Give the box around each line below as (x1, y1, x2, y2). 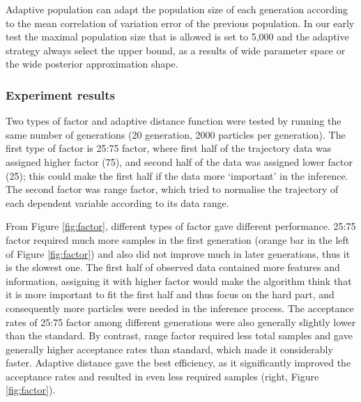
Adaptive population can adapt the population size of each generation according (6, 2, 348, 16)
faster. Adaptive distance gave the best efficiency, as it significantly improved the (6, 355, 351, 370)
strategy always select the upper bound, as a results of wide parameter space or (6, 42, 346, 57)
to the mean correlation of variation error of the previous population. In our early (6, 15, 355, 30)
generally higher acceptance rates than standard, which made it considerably (6, 341, 333, 356)
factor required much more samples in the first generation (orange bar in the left (6, 232, 350, 247)
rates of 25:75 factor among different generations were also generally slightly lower (6, 314, 356, 329)
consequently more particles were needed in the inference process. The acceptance (6, 300, 354, 315)
